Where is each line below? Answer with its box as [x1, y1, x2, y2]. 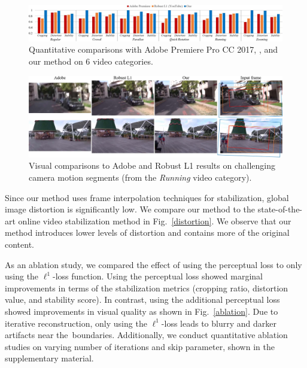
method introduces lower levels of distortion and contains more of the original [5, 226, 290, 239]
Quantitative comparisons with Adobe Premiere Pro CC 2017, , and [29, 43, 278, 56]
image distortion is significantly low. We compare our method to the [5, 203, 256, 215]
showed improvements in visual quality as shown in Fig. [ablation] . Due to [5, 305, 278, 317]
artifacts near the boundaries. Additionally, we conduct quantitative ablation [5, 329, 288, 341]
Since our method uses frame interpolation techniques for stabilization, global [5, 191, 289, 203]
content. [5, 238, 34, 251]
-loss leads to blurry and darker [161, 317, 276, 329]
